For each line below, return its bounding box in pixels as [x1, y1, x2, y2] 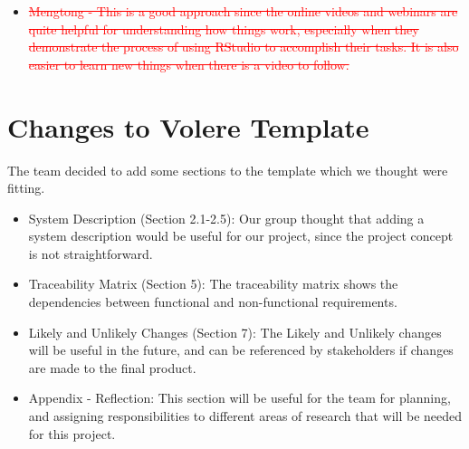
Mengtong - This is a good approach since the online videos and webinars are [28, 2, 458, 20]
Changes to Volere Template [7, 108, 369, 145]
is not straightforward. [28, 244, 153, 263]
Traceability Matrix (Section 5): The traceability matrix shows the [28, 274, 398, 293]
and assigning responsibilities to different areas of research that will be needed [28, 406, 463, 425]
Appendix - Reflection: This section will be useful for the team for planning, [28, 388, 451, 407]
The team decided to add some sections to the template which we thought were [7, 160, 448, 179]
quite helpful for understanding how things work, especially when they [28, 19, 419, 38]
